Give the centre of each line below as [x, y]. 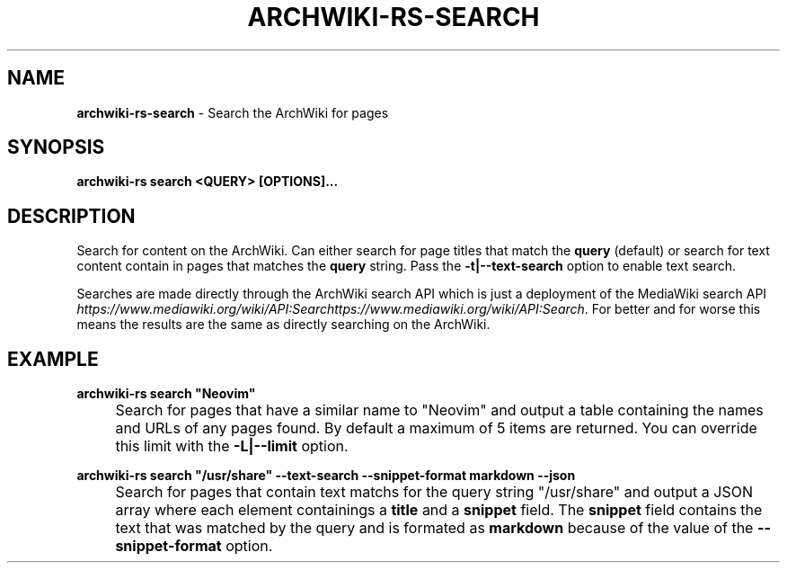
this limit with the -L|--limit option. [232, 446]
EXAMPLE [53, 359]
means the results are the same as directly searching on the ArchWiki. [283, 325]
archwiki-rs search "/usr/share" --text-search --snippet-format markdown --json [326, 476]
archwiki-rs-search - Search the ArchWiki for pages [233, 112]
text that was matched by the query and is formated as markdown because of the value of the [434, 528]
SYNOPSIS [56, 147]
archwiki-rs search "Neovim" [166, 394]
